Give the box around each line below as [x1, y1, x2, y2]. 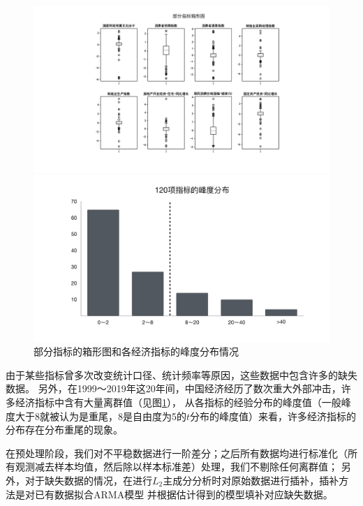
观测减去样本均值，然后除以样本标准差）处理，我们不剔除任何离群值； [15, 459, 338, 474]
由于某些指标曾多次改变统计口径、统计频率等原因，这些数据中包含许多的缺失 [6, 367, 357, 382]
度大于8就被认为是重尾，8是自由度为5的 [6, 408, 186, 423]
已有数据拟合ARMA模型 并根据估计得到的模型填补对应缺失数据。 [34, 486, 333, 501]
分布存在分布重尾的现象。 [6, 422, 123, 437]
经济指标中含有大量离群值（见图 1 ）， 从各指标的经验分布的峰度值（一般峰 [15, 394, 351, 409]
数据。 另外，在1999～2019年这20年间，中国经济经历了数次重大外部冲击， [6, 381, 341, 396]
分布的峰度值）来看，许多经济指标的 [190, 408, 357, 423]
